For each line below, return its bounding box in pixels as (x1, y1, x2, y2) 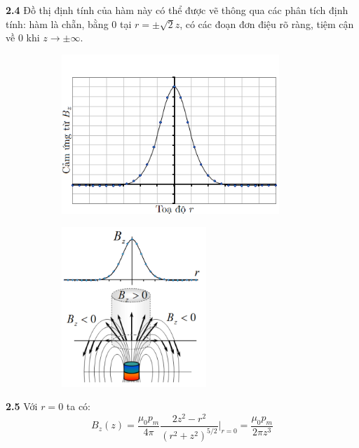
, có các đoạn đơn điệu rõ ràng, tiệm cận (179, 16, 354, 31)
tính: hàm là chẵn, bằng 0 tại (6, 16, 132, 31)
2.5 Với (6, 399, 38, 414)
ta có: (66, 399, 91, 414)
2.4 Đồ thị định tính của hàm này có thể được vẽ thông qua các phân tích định (6, 3, 348, 17)
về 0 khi (6, 30, 40, 45)
